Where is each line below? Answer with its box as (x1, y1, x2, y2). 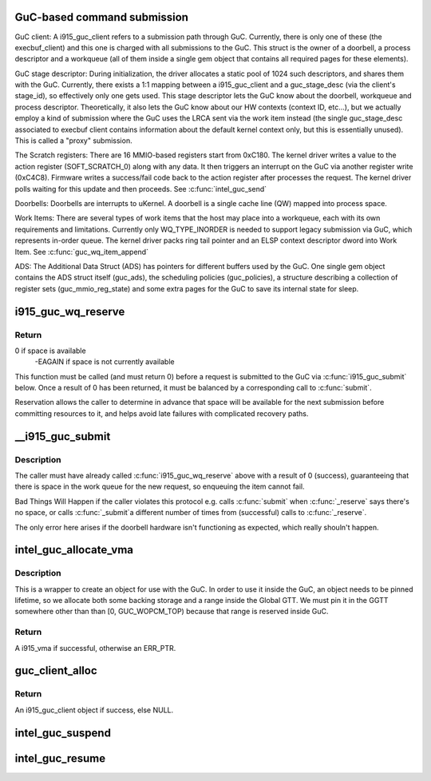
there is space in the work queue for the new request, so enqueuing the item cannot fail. (14, 482, 305, 491)
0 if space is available (14, 346, 87, 355)
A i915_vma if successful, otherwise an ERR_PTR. (14, 643, 176, 652)
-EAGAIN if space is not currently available (34, 357, 175, 367)
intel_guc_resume (14, 751, 106, 765)
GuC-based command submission (14, 10, 189, 24)
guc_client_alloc (14, 664, 97, 678)
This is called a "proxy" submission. (14, 136, 132, 145)
